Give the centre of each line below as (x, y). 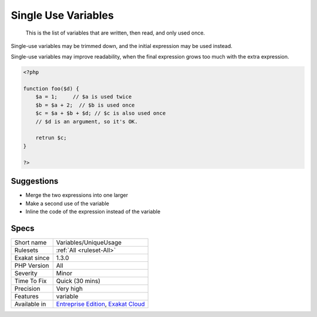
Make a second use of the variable (68, 203)
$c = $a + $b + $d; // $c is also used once (101, 113)
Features (27, 296)
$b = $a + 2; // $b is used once (85, 105)
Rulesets (26, 250)
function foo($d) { (51, 89)
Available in (30, 304)
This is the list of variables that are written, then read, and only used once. (115, 33)
